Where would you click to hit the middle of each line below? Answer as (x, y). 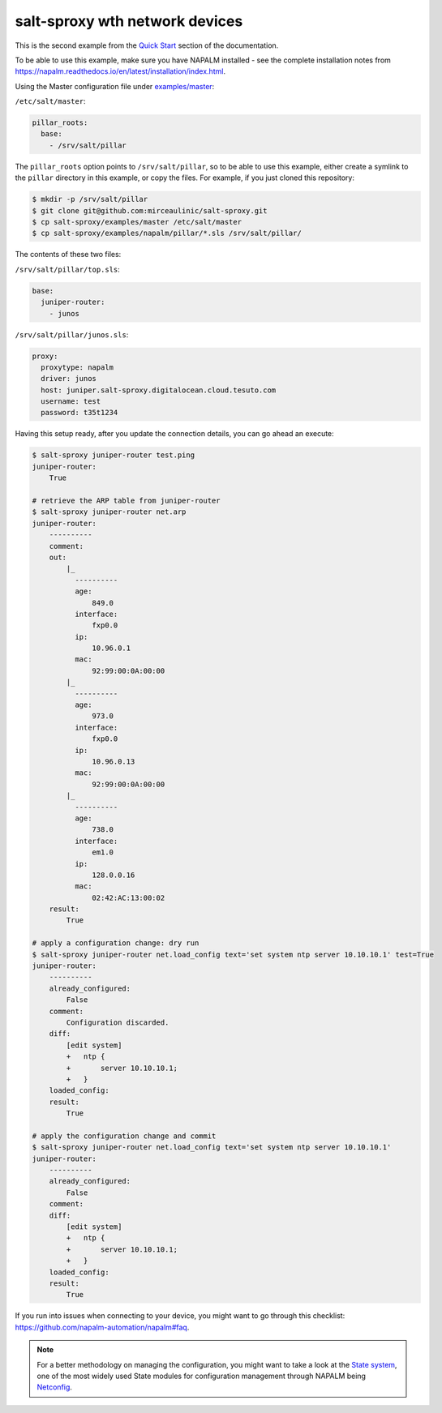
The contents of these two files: (68, 255)
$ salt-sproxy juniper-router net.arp (109, 512)
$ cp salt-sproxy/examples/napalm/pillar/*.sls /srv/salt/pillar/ (167, 233)
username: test (71, 402)
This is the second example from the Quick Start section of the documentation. (147, 45)
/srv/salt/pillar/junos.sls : (72, 334)
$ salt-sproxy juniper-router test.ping (113, 455)
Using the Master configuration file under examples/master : (115, 86)
